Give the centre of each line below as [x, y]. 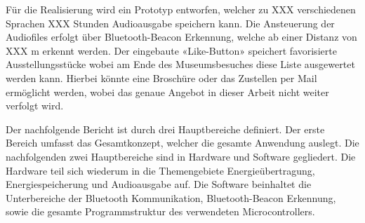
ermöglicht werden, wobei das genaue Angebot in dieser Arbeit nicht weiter [167, 92]
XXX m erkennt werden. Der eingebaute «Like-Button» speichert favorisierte [171, 50]
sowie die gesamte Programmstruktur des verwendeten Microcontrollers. [160, 211]
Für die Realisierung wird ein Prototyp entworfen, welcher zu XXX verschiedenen [181, 9]
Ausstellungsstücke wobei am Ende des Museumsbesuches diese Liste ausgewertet [180, 64]
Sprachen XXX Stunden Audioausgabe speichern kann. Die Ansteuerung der [170, 23]
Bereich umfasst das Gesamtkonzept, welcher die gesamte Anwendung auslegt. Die [182, 143]
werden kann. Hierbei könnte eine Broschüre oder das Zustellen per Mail [161, 77]
